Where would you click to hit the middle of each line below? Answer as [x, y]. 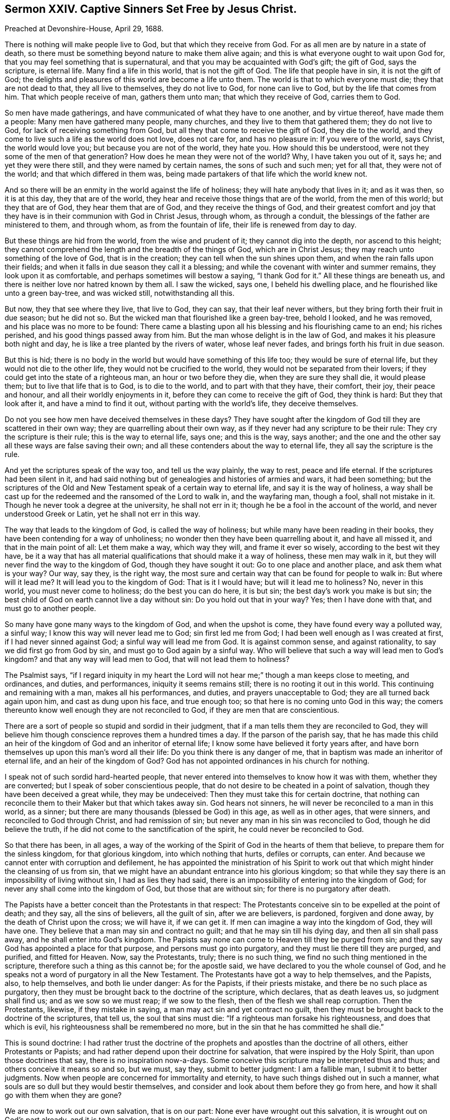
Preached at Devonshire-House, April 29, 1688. [84, 29]
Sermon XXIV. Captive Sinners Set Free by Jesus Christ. [151, 9]
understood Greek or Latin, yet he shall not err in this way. [103, 514]
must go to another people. [51, 609]
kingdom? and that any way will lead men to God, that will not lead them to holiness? [147, 659]
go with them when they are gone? [63, 1095]
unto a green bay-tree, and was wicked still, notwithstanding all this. [120, 293]
